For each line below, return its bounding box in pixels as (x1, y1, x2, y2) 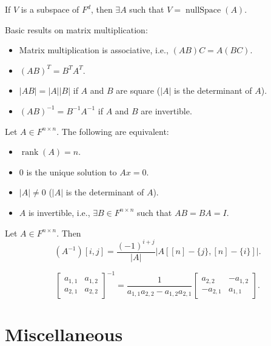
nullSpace (185, 6, 221, 15)
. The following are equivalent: (56, 125, 169, 137)
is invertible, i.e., (28, 206, 90, 218)
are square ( (116, 84, 161, 97)
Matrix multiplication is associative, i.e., (19, 44, 169, 56)
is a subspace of (21, 3, 79, 15)
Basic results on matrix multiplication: (5, 23, 148, 36)
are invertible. (141, 104, 192, 117)
